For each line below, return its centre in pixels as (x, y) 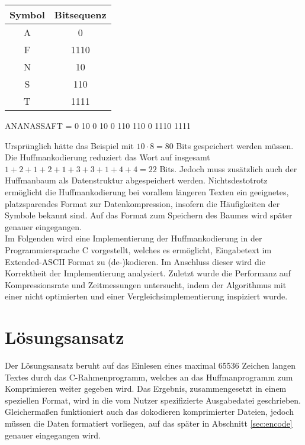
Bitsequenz (80, 14)
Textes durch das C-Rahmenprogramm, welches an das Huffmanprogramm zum (149, 377)
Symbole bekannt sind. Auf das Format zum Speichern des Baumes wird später (149, 215)
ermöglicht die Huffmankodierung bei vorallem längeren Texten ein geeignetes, (147, 191)
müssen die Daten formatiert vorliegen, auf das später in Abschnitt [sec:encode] (149, 423)
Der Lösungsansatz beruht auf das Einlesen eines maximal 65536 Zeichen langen (150, 365)
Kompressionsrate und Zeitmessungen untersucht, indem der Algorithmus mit (146, 284)
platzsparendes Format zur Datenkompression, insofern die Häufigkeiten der (142, 203)
